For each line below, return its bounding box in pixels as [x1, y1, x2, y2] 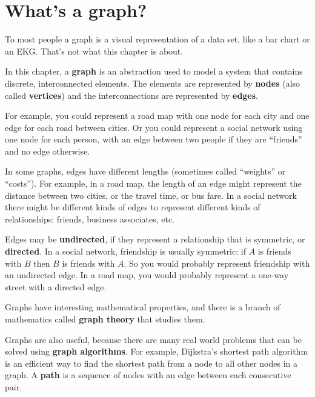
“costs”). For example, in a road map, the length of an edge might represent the [5, 177, 302, 190]
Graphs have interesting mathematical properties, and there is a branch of [5, 301, 280, 313]
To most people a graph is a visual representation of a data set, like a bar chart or [5, 33, 310, 45]
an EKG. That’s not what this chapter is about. [5, 44, 184, 57]
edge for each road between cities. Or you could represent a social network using [5, 121, 303, 133]
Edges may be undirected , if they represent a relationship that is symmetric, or [5, 233, 305, 245]
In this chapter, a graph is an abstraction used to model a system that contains [5, 65, 303, 78]
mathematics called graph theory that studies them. [5, 313, 205, 325]
